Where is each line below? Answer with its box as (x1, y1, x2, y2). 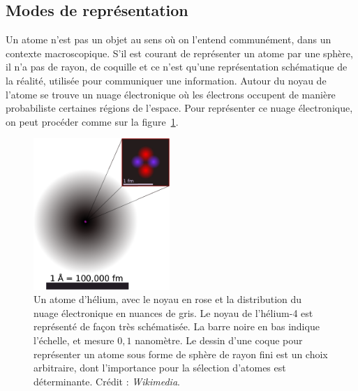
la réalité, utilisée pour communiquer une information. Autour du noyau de (6, 73, 327, 87)
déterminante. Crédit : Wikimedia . (33, 374, 180, 388)
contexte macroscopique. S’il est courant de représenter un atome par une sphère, (6, 45, 353, 60)
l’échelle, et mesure (33, 333, 114, 348)
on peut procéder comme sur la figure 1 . (6, 114, 179, 128)
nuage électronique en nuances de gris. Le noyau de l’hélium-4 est (33, 305, 313, 320)
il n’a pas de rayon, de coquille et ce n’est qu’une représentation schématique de (6, 59, 348, 74)
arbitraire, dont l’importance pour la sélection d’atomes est (33, 360, 286, 375)
